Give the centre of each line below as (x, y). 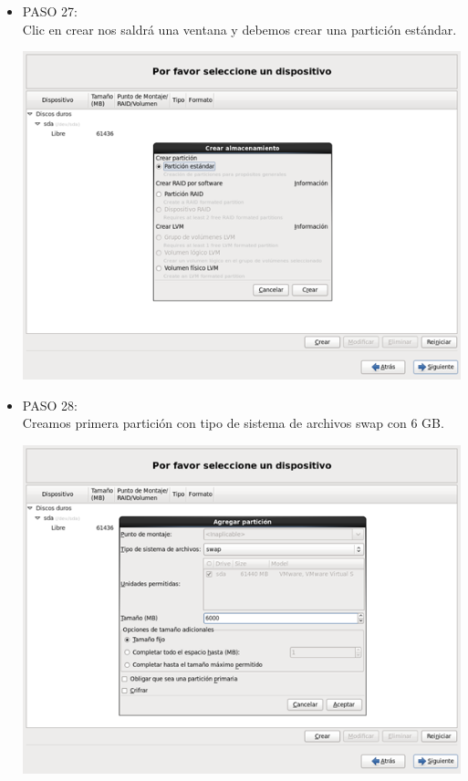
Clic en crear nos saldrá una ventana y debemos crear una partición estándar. (239, 29)
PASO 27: (50, 11)
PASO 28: (50, 405)
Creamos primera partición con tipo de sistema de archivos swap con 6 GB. (233, 423)
